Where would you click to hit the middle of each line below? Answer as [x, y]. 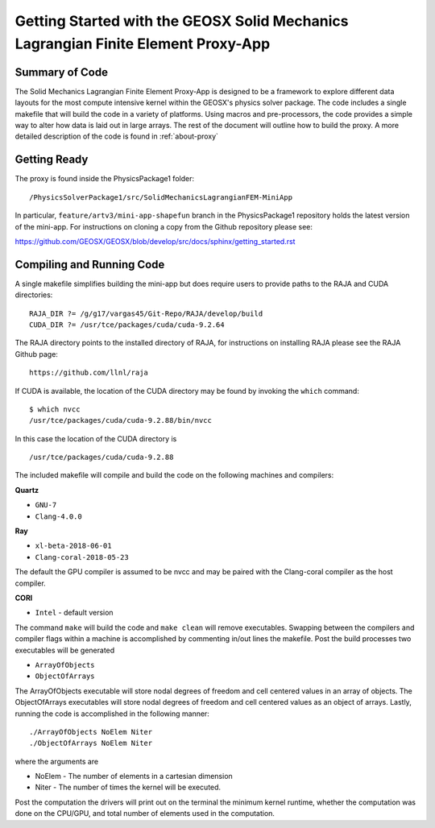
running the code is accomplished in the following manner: [112, 714]
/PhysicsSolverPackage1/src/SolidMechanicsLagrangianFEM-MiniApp [161, 197]
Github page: [36, 354]
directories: [34, 295]
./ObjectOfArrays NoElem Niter [91, 743]
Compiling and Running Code [90, 265]
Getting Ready [52, 160]
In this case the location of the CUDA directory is [96, 438]
